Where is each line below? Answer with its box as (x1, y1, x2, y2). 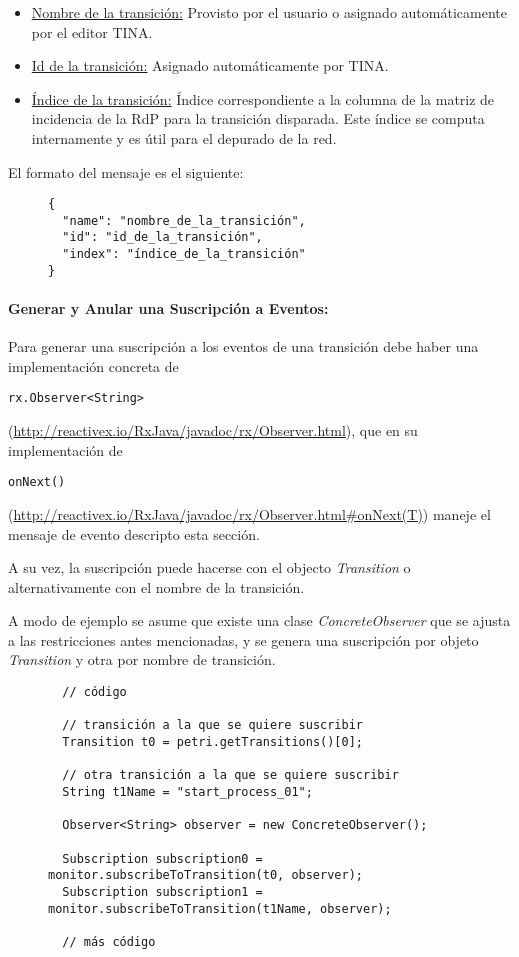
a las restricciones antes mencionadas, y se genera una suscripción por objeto (8, 629, 479, 650)
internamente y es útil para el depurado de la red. (31, 127, 337, 148)
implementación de (8, 439, 123, 460)
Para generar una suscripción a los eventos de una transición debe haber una (8, 336, 479, 357)
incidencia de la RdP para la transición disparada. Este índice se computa (31, 108, 485, 129)
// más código (62, 934, 156, 949)
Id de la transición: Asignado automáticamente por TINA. (31, 55, 389, 76)
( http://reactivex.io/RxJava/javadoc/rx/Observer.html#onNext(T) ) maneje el (8, 503, 491, 524)
